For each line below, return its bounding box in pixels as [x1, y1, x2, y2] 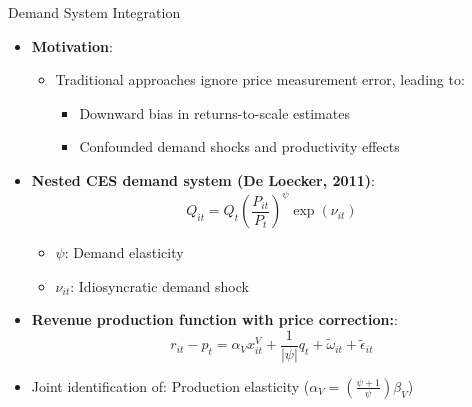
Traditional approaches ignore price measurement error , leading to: [55, 69, 465, 90]
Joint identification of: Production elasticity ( [31, 375, 310, 396]
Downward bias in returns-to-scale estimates [79, 102, 350, 123]
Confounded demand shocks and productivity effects [79, 136, 400, 157]
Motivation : [31, 35, 113, 56]
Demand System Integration [8, 2, 181, 22]
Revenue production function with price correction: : [31, 309, 398, 330]
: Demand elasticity [64, 242, 184, 263]
